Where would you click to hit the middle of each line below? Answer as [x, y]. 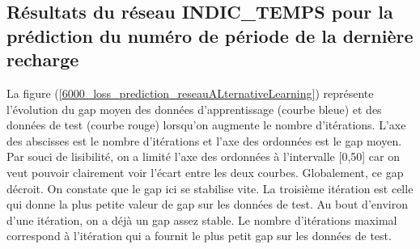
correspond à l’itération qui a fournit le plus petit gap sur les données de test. [199, 236]
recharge [43, 59]
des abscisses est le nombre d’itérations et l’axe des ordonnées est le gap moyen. [204, 140]
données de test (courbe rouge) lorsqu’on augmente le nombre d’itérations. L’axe [206, 125]
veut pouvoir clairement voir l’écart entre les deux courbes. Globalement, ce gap [205, 172]
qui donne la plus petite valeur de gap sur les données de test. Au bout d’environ [207, 204]
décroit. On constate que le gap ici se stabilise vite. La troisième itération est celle [210, 188]
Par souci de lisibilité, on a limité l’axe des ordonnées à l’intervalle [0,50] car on [203, 156]
